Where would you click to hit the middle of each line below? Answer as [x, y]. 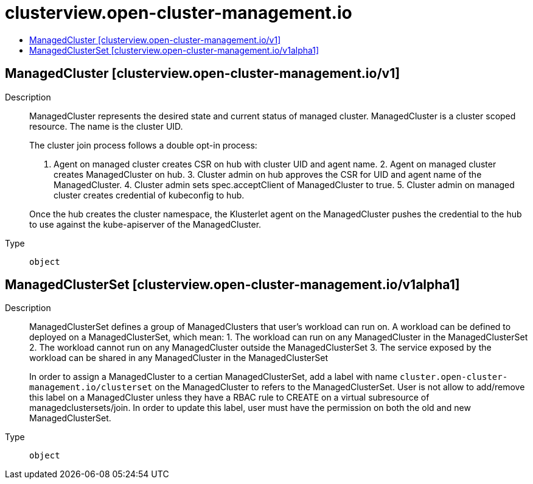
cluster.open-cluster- [454, 377]
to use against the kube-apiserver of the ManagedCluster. [145, 224]
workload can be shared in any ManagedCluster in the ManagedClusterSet [179, 358]
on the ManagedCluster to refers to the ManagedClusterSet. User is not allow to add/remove [340, 387]
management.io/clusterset [91, 388]
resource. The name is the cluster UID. [106, 126]
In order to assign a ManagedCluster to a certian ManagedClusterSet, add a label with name [214, 377]
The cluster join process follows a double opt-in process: [143, 145]
